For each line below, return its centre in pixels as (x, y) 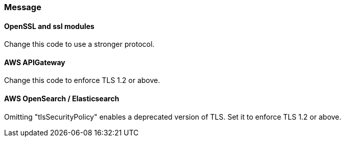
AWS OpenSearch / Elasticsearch (62, 99)
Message (23, 7)
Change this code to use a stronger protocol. (79, 44)
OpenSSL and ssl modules (49, 26)
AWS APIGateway (35, 62)
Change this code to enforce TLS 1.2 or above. (82, 80)
